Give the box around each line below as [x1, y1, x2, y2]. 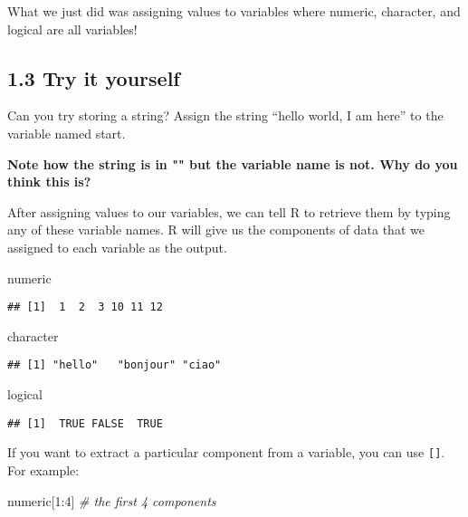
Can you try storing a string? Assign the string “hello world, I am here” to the [7, 106, 444, 125]
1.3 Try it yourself [7, 63, 180, 91]
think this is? [7, 172, 91, 191]
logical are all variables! [7, 19, 138, 38]
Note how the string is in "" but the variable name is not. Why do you [7, 154, 458, 173]
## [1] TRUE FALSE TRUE [7, 416, 163, 430]
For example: [7, 460, 80, 479]
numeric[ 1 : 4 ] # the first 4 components [7, 491, 216, 510]
